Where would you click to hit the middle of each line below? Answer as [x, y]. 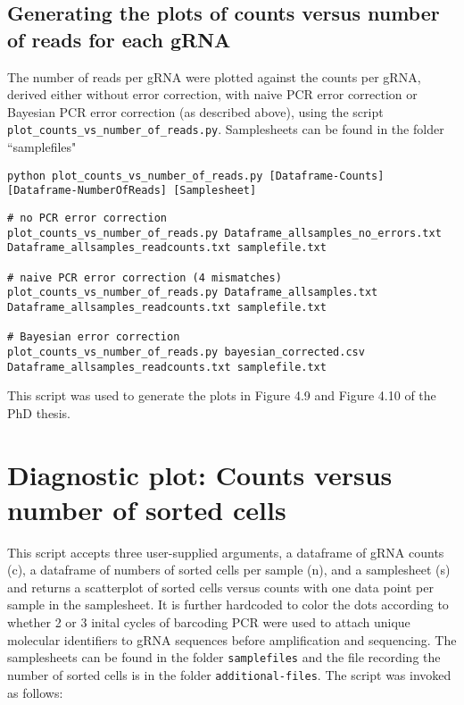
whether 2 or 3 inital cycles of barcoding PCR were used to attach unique [209, 622]
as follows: [35, 692]
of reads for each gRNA [119, 39]
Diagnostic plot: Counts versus [200, 474]
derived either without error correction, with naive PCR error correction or [212, 94]
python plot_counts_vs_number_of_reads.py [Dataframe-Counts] [196, 176]
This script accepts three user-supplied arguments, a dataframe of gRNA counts [226, 552]
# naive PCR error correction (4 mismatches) [145, 277]
